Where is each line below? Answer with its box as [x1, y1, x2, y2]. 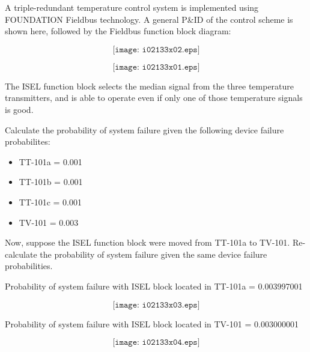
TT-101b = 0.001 [19, 175, 83, 188]
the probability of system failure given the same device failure [40, 247, 267, 260]
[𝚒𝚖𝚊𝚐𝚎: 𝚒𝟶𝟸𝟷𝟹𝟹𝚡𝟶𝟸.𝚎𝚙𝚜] [112, 45, 200, 54]
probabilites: [5, 135, 50, 148]
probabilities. [5, 259, 53, 272]
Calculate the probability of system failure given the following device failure [5, 123, 284, 136]
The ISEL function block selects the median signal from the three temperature [5, 79, 294, 92]
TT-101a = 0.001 [19, 155, 82, 168]
